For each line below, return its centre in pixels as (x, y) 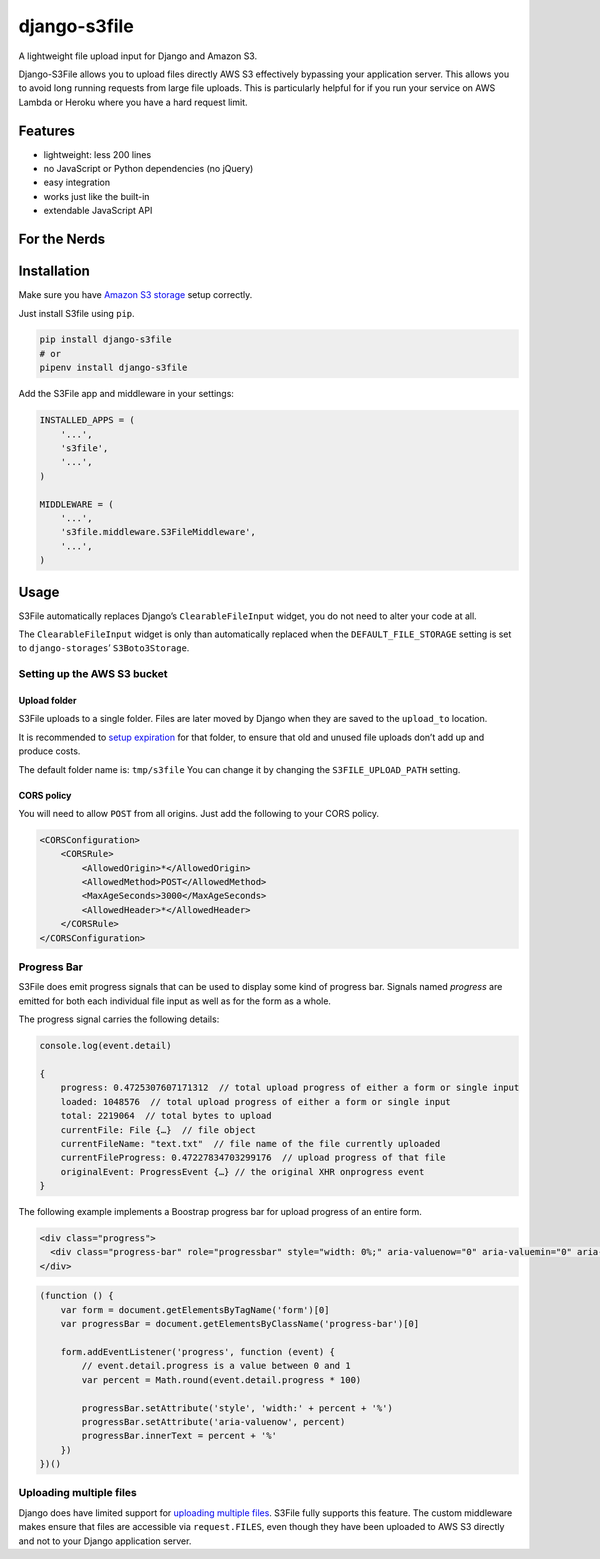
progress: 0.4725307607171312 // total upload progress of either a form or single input (290, 1088)
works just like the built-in (96, 196)
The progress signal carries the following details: (119, 1019)
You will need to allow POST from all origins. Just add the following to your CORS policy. (199, 813)
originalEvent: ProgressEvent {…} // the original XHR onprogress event (242, 1171)
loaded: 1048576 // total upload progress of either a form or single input (256, 1101)
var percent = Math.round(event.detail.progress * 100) (221, 1379)
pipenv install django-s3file (113, 368)
